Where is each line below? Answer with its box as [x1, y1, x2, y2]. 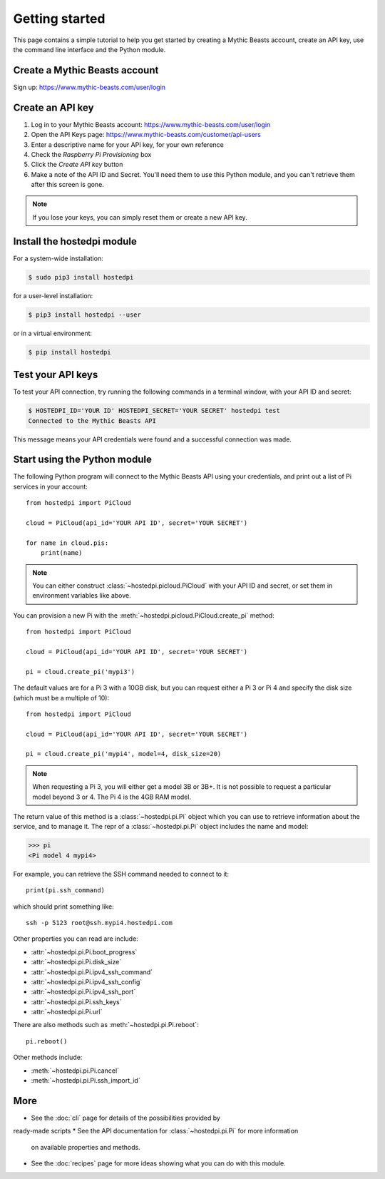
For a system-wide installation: [13, 254, 103, 262]
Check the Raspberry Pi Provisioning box [31, 150, 152, 158]
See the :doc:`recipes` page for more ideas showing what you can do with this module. [31, 1159, 286, 1168]
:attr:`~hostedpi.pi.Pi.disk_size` [31, 958, 122, 966]
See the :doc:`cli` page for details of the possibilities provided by [31, 1113, 221, 1122]
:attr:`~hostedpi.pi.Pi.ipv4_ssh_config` [31, 977, 143, 986]
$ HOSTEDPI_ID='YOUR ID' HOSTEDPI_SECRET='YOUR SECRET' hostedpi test [28, 407, 281, 415]
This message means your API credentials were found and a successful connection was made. [13, 435, 292, 444]
